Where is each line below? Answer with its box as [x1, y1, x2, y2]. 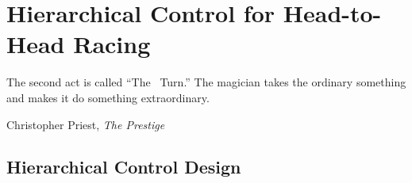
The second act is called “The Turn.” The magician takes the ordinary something [6, 74, 406, 90]
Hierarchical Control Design [6, 154, 241, 179]
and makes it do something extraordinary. [6, 89, 210, 105]
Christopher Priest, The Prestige [6, 116, 165, 132]
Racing [73, 28, 151, 60]
